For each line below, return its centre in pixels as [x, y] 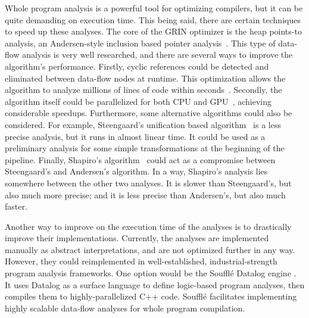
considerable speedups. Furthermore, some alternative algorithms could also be [149, 113]
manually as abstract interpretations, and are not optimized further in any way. [150, 249]
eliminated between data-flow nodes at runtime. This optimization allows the [145, 78]
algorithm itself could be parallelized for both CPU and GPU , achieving [138, 101]
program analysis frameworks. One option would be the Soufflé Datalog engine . [151, 273]
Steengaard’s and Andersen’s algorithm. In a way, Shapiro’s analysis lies [136, 171]
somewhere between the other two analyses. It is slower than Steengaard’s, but [148, 183]
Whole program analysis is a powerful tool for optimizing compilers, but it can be [154, 8]
